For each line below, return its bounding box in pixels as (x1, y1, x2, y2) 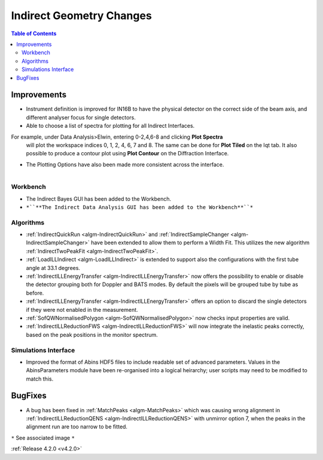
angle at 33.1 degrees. (26, 264, 81, 271)
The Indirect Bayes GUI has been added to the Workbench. (26, 195, 172, 203)
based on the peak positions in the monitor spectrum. (26, 331, 158, 338)
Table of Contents (11, 30, 57, 37)
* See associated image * (11, 434, 75, 441)
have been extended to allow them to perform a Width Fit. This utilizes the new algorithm (90, 239, 310, 246)
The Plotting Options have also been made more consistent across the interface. (26, 161, 224, 168)
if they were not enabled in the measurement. (26, 306, 138, 313)
